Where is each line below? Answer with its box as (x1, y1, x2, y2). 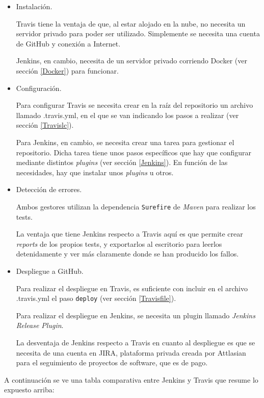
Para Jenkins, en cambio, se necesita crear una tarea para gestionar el (16, 136, 234, 147)
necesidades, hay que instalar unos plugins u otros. (16, 167, 174, 177)
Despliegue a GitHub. (16, 265, 84, 276)
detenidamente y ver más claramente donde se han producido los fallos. (16, 248, 239, 259)
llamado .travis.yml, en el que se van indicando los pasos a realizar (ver (16, 109, 239, 120)
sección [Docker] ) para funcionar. (16, 65, 119, 76)
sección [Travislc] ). (16, 120, 74, 130)
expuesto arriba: (4, 384, 55, 395)
